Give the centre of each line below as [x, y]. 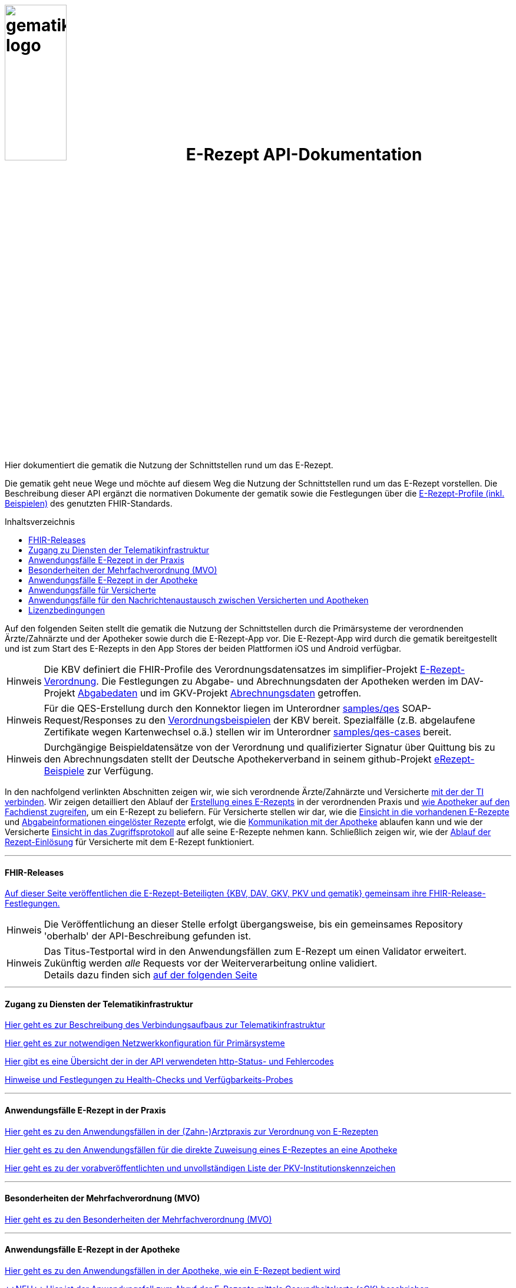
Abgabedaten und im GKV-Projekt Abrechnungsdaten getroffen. [219, 693]
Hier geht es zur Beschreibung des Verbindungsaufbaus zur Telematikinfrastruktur [165, 1025]
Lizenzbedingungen [67, 610]
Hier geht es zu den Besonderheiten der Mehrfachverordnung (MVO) [138, 1219]
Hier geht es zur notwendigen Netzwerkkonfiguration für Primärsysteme [145, 1043]
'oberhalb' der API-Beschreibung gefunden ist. [148, 936]
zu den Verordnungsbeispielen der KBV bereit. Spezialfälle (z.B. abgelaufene [305, 720]
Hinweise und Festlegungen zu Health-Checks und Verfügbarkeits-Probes [149, 1080]
